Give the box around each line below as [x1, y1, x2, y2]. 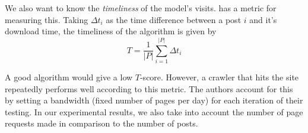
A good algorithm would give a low [5, 70, 133, 83]
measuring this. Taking [5, 13, 88, 25]
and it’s [249, 13, 277, 25]
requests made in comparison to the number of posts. [5, 117, 198, 129]
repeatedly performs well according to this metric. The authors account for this [5, 82, 293, 95]
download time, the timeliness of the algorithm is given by [5, 25, 217, 37]
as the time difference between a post [106, 13, 242, 25]
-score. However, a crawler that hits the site [139, 70, 299, 83]
